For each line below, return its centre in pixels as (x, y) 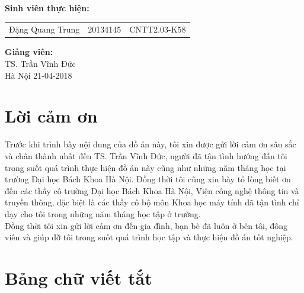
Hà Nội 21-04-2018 (39, 75)
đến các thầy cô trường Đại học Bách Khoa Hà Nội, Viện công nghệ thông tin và (152, 190)
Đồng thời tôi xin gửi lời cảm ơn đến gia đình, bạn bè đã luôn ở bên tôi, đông (146, 225)
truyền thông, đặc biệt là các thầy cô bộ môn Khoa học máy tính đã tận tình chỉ (152, 202)
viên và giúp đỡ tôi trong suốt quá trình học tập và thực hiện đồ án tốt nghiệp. (149, 237)
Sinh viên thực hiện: (47, 8)
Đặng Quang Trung (44, 29)
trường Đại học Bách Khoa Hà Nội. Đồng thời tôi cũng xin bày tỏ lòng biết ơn (148, 179)
